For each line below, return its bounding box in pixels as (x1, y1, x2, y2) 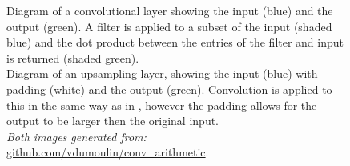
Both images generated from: (6, 128, 147, 144)
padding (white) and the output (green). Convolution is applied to (6, 80, 332, 97)
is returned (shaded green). (6, 49, 139, 66)
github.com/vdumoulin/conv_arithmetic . (6, 144, 209, 160)
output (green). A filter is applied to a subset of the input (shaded (6, 18, 332, 34)
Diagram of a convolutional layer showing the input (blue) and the (6, 2, 333, 18)
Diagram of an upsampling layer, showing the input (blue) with (6, 65, 318, 82)
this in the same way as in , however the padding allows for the (6, 96, 317, 113)
